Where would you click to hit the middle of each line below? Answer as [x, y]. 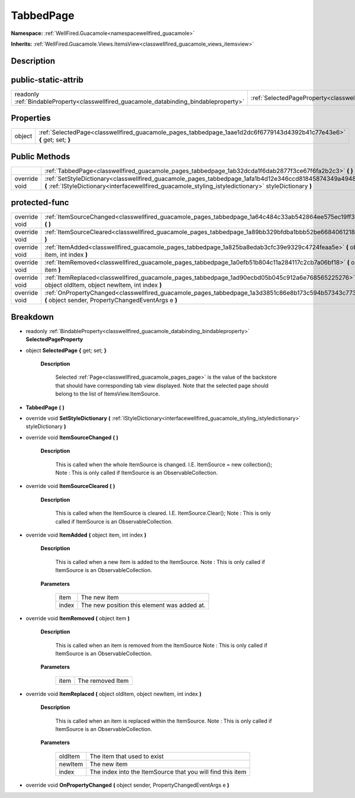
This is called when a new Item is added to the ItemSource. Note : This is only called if [160, 562]
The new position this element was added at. [143, 605]
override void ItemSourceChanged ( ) [72, 437]
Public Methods [41, 156]
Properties [31, 118]
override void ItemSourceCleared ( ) [70, 486]
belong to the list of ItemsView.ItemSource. [107, 394]
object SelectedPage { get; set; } [66, 350]
